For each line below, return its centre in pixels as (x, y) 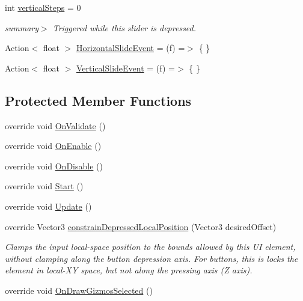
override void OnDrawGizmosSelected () (79, 290)
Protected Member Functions (98, 100)
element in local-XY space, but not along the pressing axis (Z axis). (129, 270)
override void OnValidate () (55, 125)
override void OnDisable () (54, 166)
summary (22, 27)
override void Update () (48, 206)
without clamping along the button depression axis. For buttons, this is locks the (151, 258)
